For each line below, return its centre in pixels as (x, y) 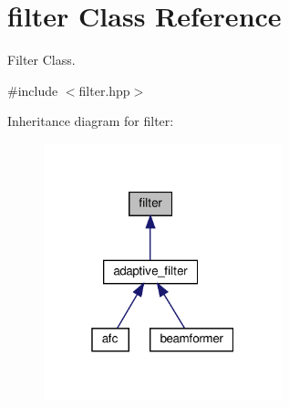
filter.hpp (104, 90)
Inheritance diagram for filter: (91, 121)
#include (33, 90)
